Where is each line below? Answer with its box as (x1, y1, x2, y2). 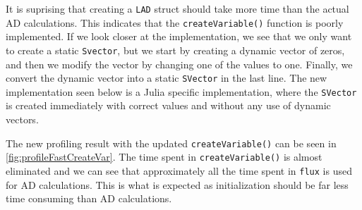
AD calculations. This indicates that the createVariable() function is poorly (6, 15, 344, 30)
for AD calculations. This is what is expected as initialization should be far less (6, 177, 349, 192)
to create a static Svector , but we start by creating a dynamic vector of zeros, (6, 42, 345, 57)
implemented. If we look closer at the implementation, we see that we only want (6, 29, 352, 44)
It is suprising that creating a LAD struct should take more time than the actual (6, 1, 349, 16)
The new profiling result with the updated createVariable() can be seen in (6, 135, 337, 150)
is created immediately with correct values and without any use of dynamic (6, 98, 331, 113)
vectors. (6, 112, 39, 127)
